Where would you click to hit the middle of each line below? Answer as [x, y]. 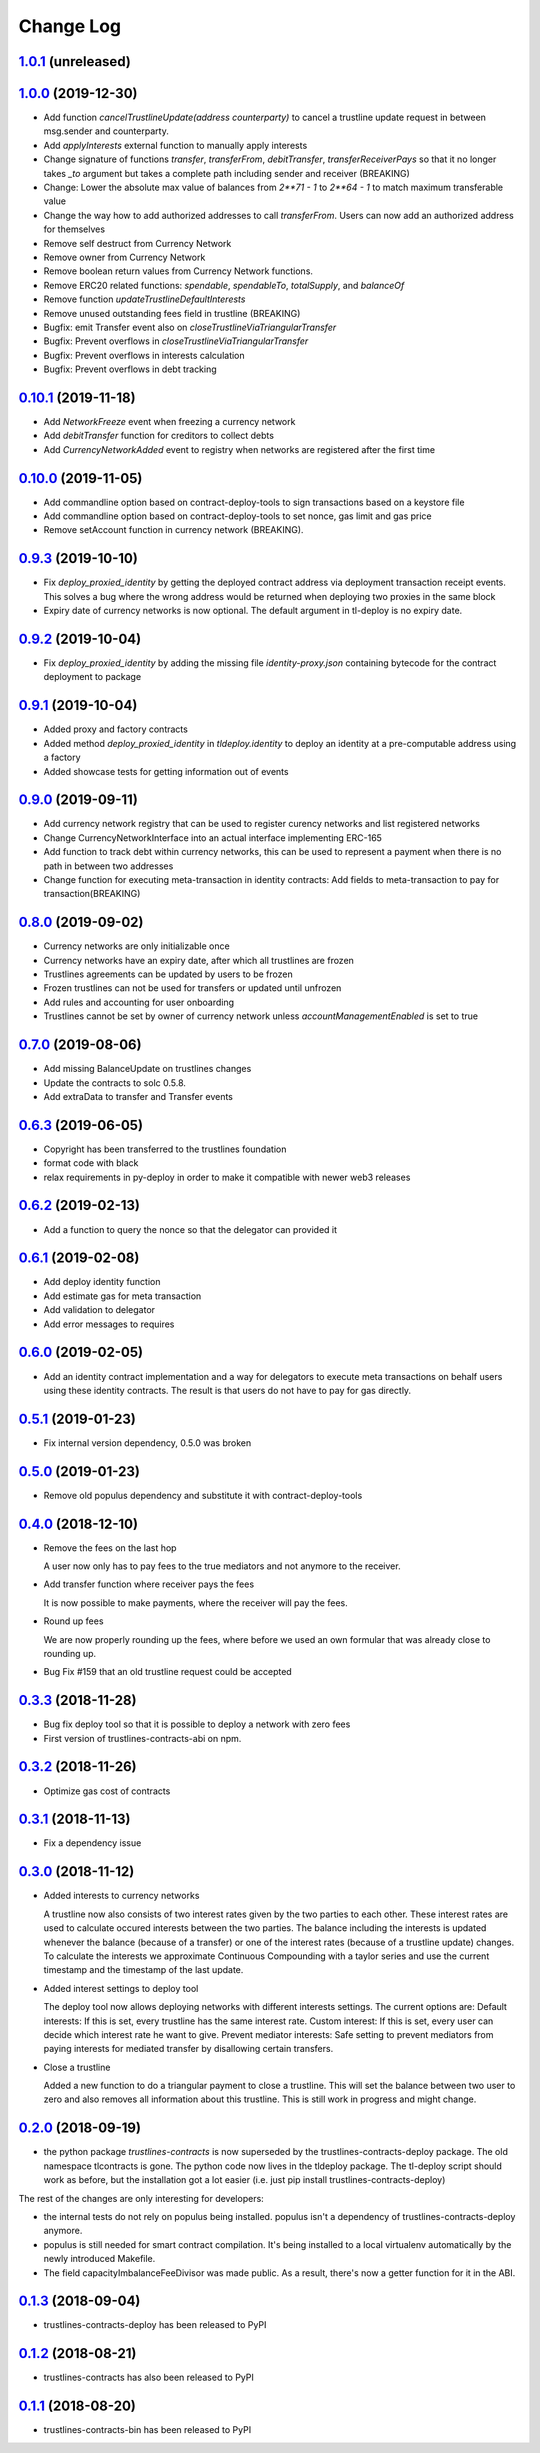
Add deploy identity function [102, 1282]
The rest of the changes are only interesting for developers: [141, 2198]
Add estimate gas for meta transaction [122, 1296]
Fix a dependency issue [92, 1843]
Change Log [70, 26]
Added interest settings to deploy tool [121, 1988]
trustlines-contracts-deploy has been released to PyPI [155, 2325]
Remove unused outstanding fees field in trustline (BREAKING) [172, 313]
